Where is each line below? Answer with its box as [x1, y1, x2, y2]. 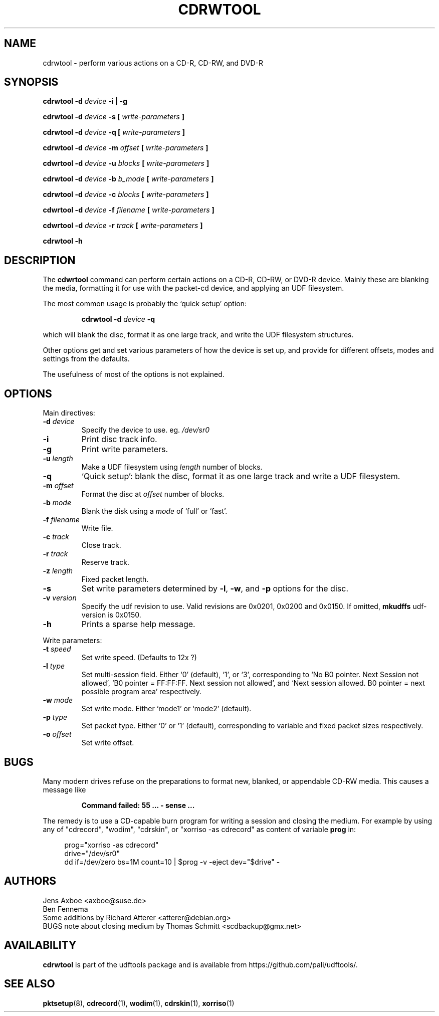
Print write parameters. [81, 444, 168, 455]
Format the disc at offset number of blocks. [81, 490, 225, 499]
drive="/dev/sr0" [64, 849, 120, 858]
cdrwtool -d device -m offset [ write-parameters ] [43, 143, 208, 152]
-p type [43, 713, 68, 722]
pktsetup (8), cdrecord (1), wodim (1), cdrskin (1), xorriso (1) [43, 998, 235, 1007]
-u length [43, 454, 73, 463]
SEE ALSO [4, 977, 55, 990]
